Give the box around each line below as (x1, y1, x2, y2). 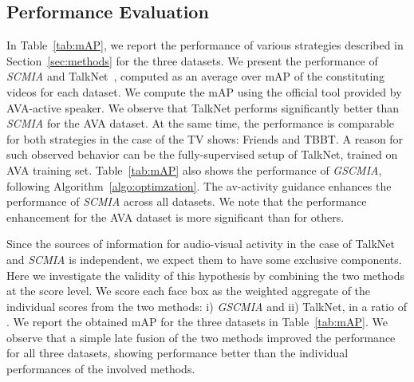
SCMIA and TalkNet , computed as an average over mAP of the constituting (6, 68, 385, 85)
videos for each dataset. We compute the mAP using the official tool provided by (6, 83, 402, 100)
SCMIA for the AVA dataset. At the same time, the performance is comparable (6, 115, 395, 132)
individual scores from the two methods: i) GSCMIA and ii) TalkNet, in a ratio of (6, 297, 407, 314)
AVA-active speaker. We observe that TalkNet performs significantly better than (6, 99, 400, 116)
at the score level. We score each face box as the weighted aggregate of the (6, 282, 371, 299)
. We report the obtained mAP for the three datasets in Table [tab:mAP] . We (6, 313, 388, 330)
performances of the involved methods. (6, 360, 195, 377)
